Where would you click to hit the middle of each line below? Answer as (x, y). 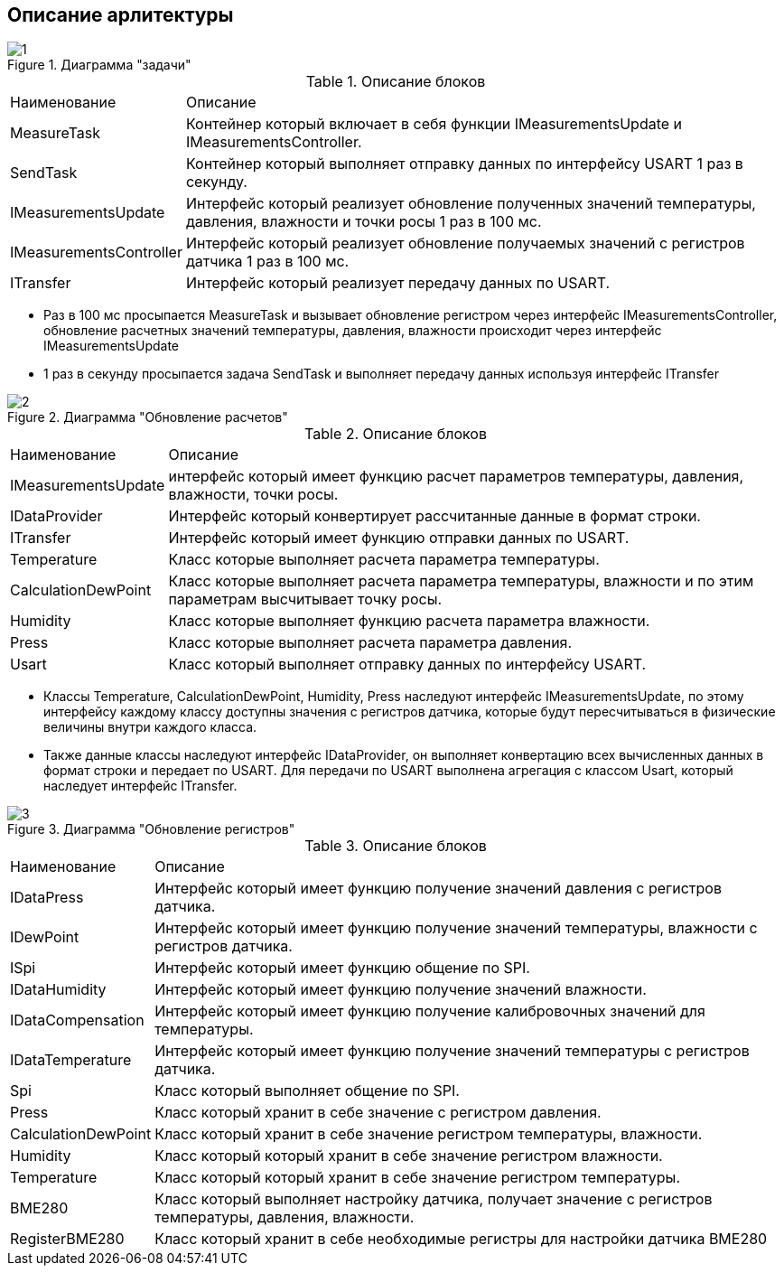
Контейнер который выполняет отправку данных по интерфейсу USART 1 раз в (464, 164)
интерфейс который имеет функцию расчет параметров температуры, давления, (456, 477)
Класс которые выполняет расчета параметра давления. (370, 643)
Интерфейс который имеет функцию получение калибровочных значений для (430, 1011)
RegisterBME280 (67, 1239)
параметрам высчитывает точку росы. (305, 599)
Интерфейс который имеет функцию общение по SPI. (342, 968)
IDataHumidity (58, 990)
